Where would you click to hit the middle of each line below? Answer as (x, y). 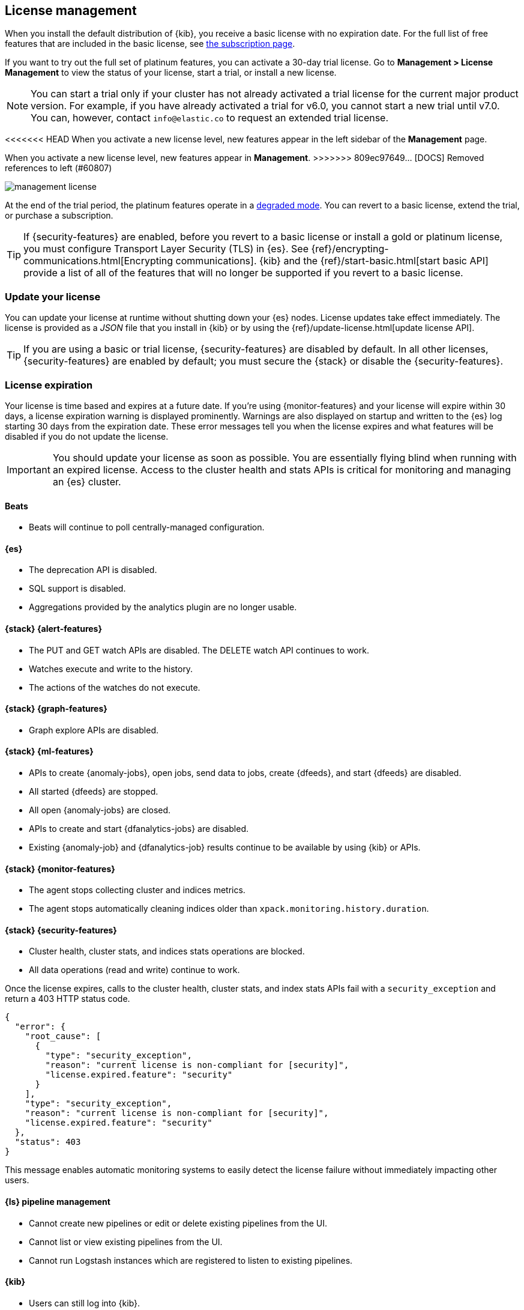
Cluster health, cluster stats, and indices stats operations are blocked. (167, 951)
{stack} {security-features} (61, 930)
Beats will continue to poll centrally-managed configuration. (147, 527)
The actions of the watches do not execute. (115, 687)
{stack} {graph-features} (56, 709)
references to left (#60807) (59, 168)
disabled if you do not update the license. (87, 436)
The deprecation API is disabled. (93, 570)
